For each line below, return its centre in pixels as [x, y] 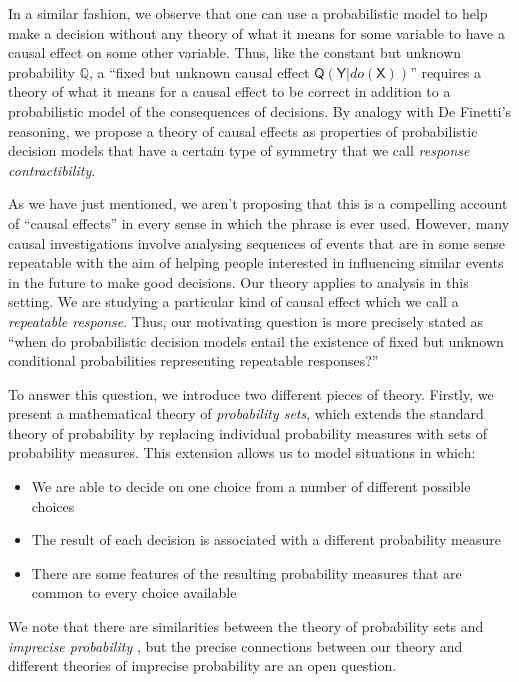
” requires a [446, 71]
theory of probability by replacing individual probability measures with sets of [247, 432]
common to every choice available [134, 592]
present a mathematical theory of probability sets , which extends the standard [246, 413]
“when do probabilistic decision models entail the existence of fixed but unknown [256, 340]
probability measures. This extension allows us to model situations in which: [242, 452]
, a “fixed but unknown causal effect [199, 71]
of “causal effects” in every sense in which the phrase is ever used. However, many [259, 222]
